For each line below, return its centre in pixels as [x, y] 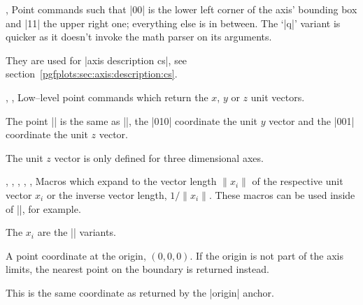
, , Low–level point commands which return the [107, 97]
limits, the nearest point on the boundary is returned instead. [137, 269]
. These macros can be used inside [282, 194]
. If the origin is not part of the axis [266, 255]
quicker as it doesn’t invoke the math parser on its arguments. [139, 37]
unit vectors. [278, 97]
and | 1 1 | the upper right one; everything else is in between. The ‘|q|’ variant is [173, 23]
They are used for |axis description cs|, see [97, 60]
